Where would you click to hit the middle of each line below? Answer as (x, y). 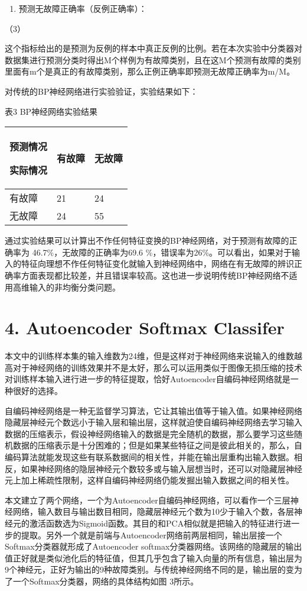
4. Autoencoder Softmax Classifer (145, 327)
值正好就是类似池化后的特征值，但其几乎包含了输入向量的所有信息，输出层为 (153, 558)
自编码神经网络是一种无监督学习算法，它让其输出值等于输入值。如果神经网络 (153, 410)
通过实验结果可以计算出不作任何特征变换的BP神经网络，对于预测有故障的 (147, 240)
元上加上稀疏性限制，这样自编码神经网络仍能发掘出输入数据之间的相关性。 (149, 480)
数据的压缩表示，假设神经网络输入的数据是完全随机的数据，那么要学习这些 (149, 433)
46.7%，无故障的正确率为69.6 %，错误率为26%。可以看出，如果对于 (162, 252)
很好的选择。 (37, 391)
